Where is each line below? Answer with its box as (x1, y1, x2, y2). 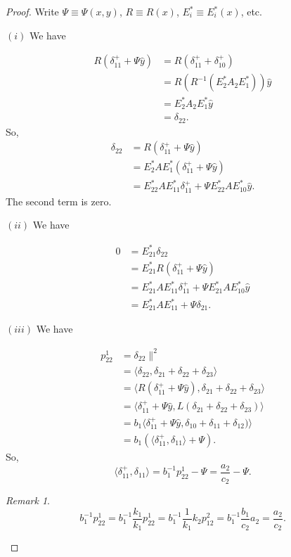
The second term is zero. (6, 193, 112, 208)
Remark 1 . (6, 493, 50, 508)
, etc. (240, 4, 262, 18)
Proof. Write (6, 4, 59, 18)
